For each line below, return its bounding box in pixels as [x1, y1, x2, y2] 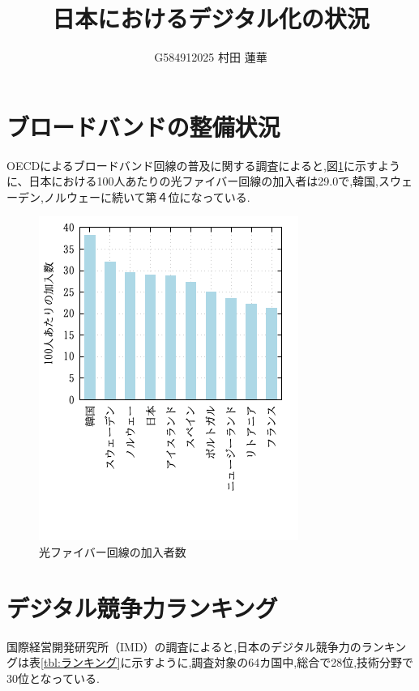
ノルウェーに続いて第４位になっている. [43, 188, 250, 205]
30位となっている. [6, 669, 100, 686]
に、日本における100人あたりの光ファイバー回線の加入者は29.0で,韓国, [6, 173, 378, 190]
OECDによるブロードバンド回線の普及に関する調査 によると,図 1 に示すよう [6, 156, 400, 173]
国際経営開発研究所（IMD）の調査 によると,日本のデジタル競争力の [6, 638, 361, 655]
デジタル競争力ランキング [6, 591, 278, 624]
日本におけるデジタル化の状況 [52, 2, 370, 35]
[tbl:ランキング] [41, 654, 121, 671]
